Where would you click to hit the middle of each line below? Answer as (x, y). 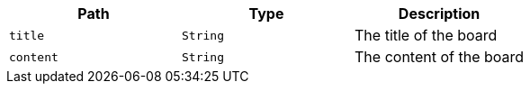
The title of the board (426, 35)
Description (439, 14)
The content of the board (440, 57)
